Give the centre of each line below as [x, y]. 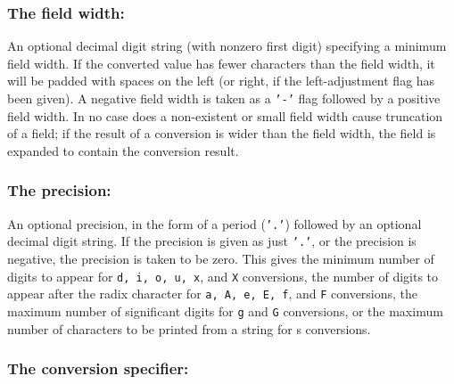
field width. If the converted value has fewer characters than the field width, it [221, 63]
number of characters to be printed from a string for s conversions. [189, 328]
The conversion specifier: [98, 368]
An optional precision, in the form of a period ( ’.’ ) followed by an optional [215, 223]
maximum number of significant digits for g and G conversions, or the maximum [225, 310]
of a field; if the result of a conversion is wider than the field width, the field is [222, 133]
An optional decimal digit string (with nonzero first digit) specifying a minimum [227, 46]
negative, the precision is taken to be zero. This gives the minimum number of [221, 258]
